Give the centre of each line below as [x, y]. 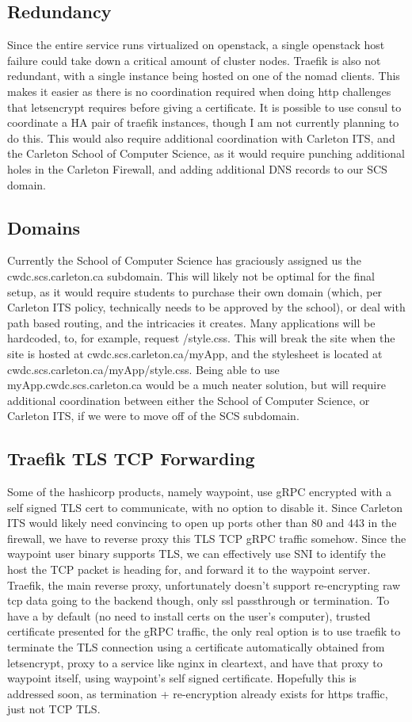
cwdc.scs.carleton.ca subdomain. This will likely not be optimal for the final [191, 275]
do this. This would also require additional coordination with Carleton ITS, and [201, 138]
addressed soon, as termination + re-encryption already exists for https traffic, [198, 693]
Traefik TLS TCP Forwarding [131, 458]
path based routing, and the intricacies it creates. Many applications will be [191, 322]
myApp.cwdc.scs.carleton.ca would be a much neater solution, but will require [196, 385]
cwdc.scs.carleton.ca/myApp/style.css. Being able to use [143, 369]
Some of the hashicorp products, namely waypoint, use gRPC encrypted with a [199, 492]
